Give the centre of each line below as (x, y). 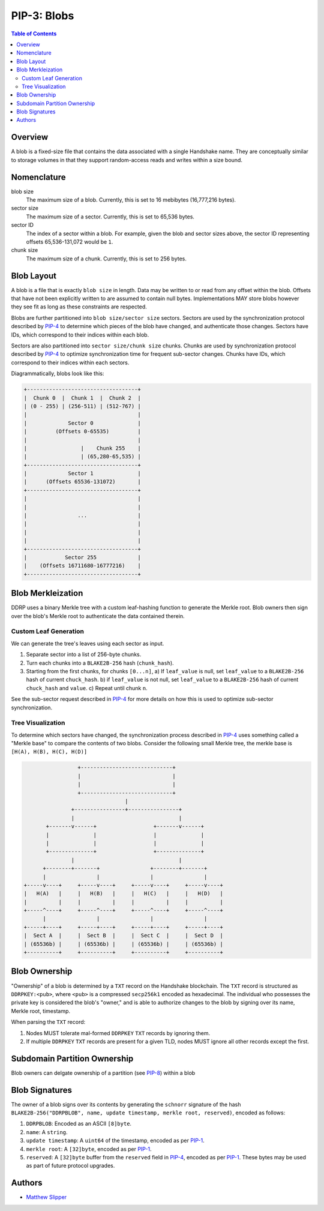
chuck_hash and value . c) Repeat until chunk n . (87, 688)
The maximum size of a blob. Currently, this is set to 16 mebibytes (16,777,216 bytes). (131, 200)
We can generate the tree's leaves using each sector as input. (88, 643)
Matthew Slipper (46, 1197)
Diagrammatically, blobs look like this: (58, 374)
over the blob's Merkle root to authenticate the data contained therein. (98, 616)
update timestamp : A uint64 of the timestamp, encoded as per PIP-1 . (115, 1141)
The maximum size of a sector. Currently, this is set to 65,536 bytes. (110, 217)
